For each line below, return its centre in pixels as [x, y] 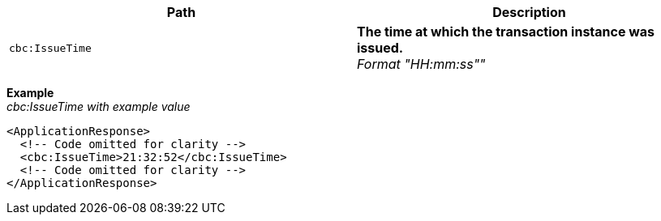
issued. [380, 48]
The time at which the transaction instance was [506, 32]
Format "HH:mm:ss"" [421, 64]
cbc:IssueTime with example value [99, 106]
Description [529, 12]
